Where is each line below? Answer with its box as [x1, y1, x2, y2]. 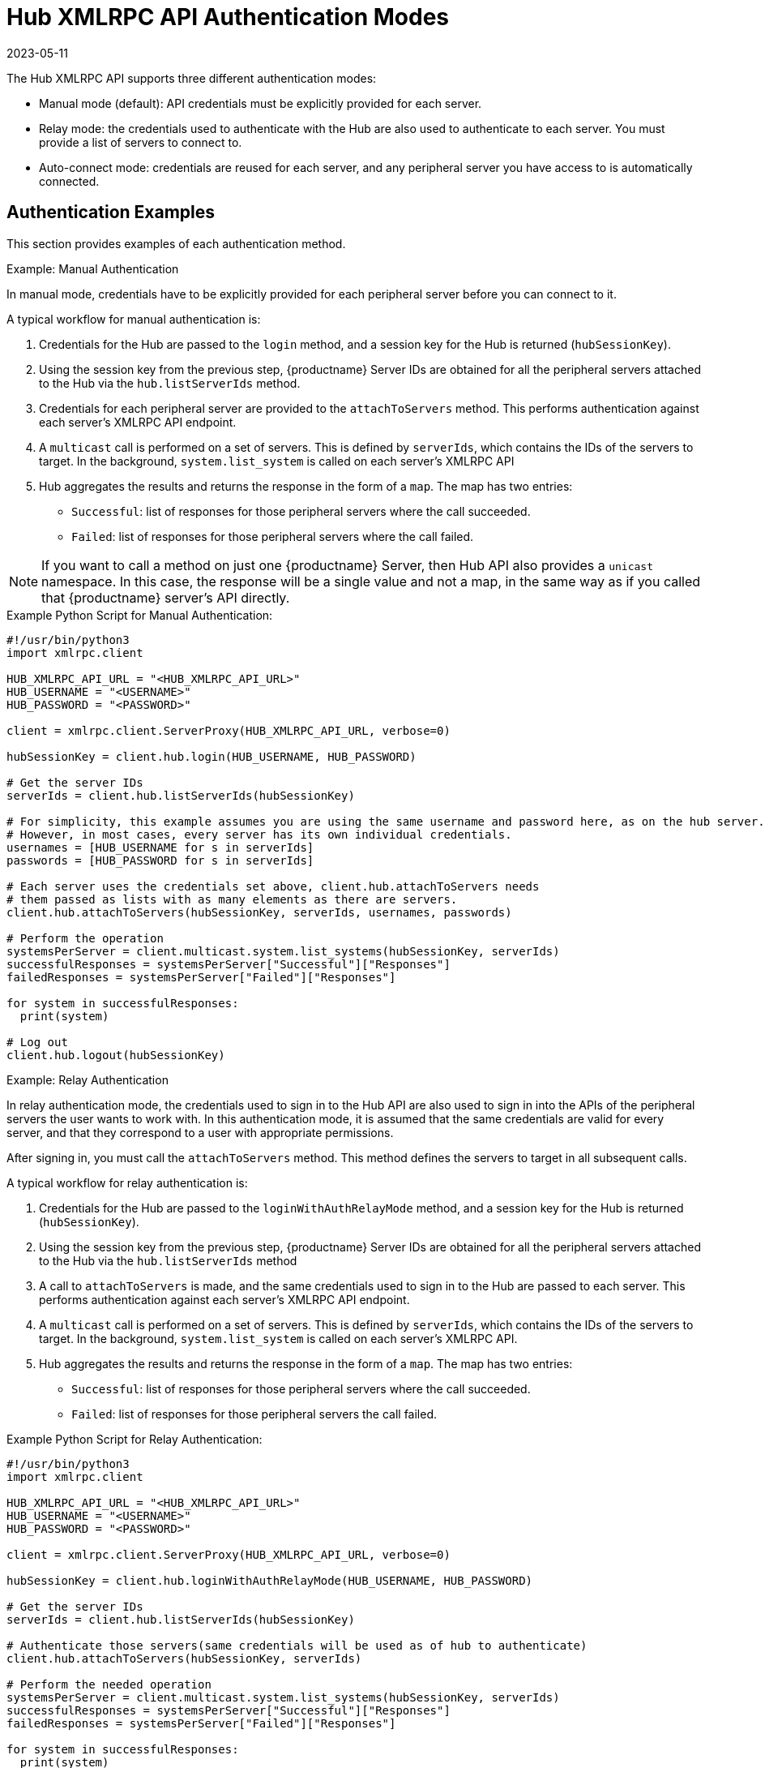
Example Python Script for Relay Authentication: [6, 1431, 263, 1446]
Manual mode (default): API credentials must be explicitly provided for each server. [39, 96, 482, 110]
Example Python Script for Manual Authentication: [6, 607, 273, 622]
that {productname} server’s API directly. [41, 589, 290, 606]
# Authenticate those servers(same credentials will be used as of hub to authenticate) [6, 1638, 588, 1652]
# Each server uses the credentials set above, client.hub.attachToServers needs [6, 879, 540, 893]
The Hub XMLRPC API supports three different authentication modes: [6, 71, 377, 85]
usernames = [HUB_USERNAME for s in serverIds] [6, 840, 314, 854]
